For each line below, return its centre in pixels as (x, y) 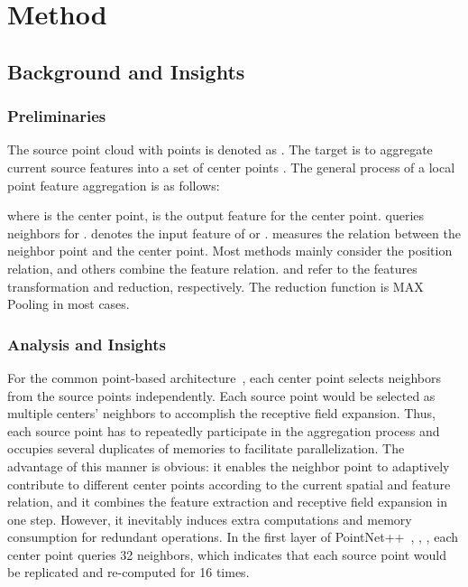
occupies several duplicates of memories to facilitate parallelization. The (206, 448)
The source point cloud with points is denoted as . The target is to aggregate (220, 149)
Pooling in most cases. (69, 304)
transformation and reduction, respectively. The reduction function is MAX (216, 286)
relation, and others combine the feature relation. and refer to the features (212, 268)
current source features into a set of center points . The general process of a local (231, 167)
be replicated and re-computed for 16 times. (128, 572)
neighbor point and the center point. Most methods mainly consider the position (230, 251)
